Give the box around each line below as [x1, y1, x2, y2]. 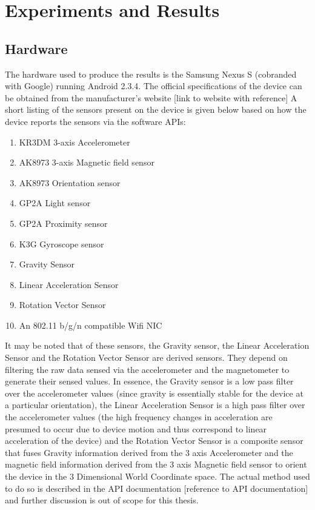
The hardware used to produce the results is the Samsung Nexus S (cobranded [5, 67, 297, 80]
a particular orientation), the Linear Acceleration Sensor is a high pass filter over [5, 398, 305, 411]
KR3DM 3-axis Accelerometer [19, 135, 130, 148]
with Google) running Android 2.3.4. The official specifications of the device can [5, 79, 302, 92]
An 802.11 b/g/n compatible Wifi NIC [19, 318, 162, 331]
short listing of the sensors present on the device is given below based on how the [5, 103, 307, 116]
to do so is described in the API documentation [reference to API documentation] [5, 481, 308, 494]
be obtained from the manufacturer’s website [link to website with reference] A [5, 91, 297, 104]
